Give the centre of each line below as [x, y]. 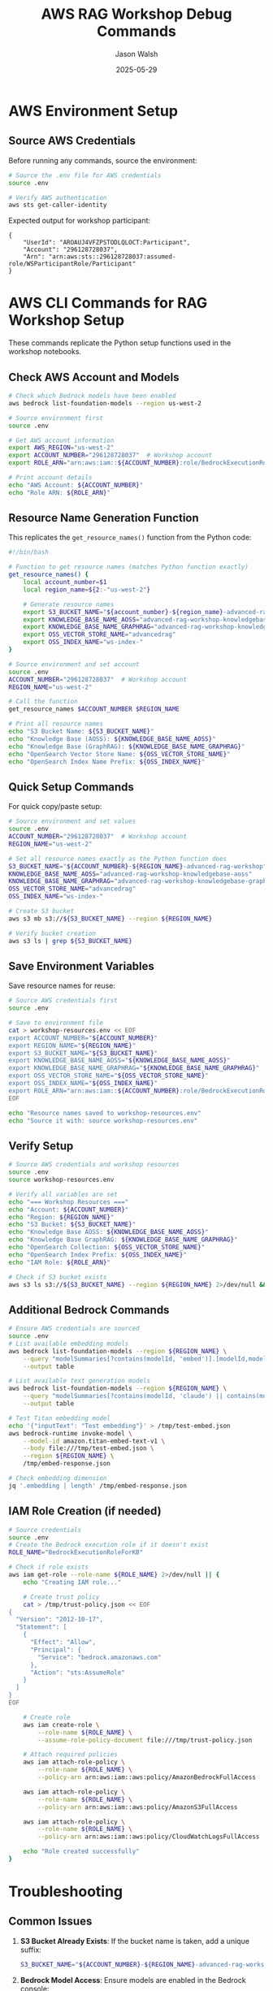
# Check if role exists [49, 1567]
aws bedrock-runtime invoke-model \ [70, 1433]
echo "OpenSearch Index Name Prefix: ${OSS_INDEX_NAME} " [107, 762]
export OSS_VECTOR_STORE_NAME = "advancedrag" [100, 634]
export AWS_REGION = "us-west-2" [61, 448]
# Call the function [43, 702]
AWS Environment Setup [93, 111]
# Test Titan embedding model [60, 1418]
